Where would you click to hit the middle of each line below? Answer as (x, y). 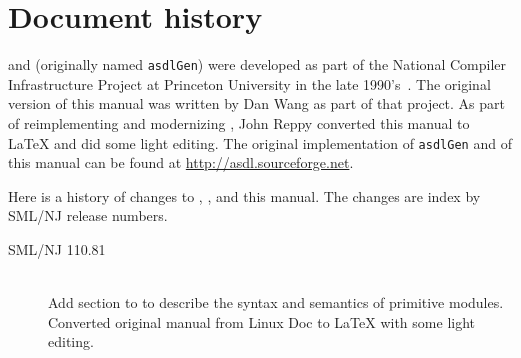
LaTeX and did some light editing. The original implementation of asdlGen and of (260, 142)
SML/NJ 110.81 (57, 249)
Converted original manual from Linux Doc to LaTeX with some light (261, 321)
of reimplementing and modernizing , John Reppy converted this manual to (239, 122)
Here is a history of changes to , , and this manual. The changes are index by (244, 195)
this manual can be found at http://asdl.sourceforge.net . (181, 162)
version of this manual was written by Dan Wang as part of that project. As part (257, 103)
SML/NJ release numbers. (88, 215)
